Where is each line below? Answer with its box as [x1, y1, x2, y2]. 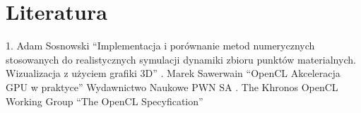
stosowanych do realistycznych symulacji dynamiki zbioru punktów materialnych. [6, 52, 356, 66]
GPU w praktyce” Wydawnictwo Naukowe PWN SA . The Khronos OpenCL [6, 79, 338, 94]
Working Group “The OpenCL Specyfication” [6, 93, 203, 108]
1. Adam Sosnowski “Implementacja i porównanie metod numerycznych [6, 38, 315, 53]
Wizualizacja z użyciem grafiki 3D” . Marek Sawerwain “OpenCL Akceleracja [6, 66, 341, 81]
